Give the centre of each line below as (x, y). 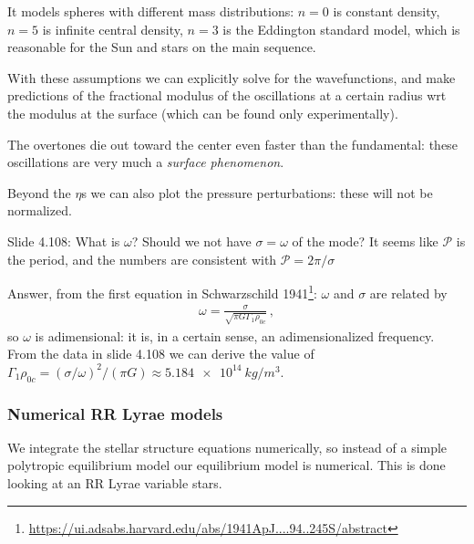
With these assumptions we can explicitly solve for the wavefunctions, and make (232, 77)
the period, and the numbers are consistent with (142, 259)
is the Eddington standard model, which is (341, 29)
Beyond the (39, 192)
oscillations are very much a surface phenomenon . (146, 162)
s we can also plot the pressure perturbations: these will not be (257, 192)
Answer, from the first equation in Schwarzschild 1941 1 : (162, 292)
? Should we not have (191, 241)
